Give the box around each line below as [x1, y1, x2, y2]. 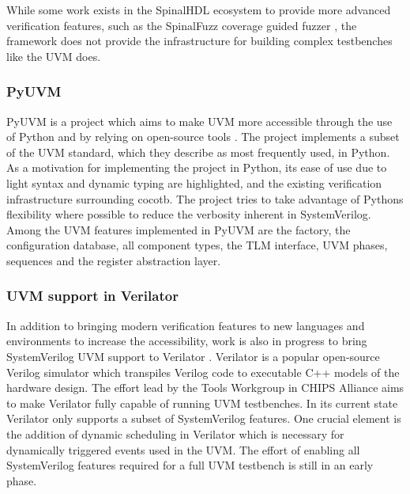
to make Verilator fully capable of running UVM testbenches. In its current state [6, 394, 398, 411]
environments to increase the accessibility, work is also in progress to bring [6, 332, 367, 349]
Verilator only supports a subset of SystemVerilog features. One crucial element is [6, 410, 401, 427]
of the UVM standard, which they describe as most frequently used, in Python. [6, 143, 390, 160]
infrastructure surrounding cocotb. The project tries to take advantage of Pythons [6, 190, 404, 207]
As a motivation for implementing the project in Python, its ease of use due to [6, 159, 387, 176]
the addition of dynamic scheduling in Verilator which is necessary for [6, 425, 344, 442]
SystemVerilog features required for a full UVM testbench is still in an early [6, 457, 374, 473]
